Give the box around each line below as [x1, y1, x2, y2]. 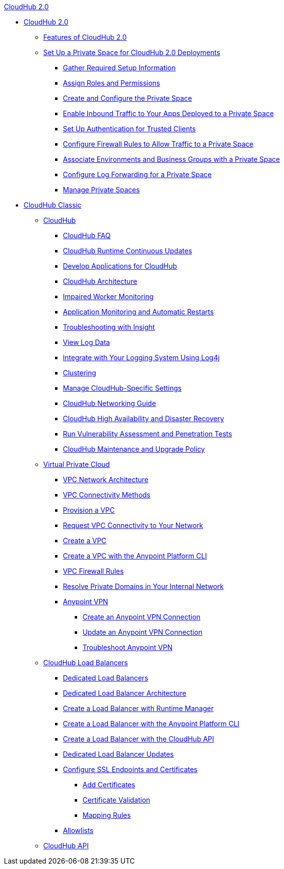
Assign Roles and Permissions [63, 79, 160, 87]
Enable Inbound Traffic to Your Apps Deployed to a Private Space [63, 109, 274, 118]
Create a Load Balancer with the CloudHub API [63, 735, 214, 743]
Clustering [63, 369, 96, 377]
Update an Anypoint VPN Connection [83, 628, 202, 636]
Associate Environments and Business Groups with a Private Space [63, 155, 280, 163]
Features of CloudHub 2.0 [43, 33, 127, 41]
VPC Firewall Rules [63, 567, 124, 575]
